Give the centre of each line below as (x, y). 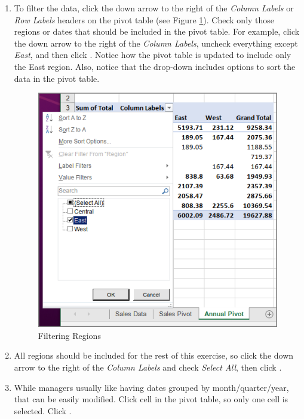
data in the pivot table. (57, 78)
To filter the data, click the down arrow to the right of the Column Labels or (154, 8)
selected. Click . (43, 410)
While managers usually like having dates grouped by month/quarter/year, (151, 387)
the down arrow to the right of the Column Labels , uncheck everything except (156, 43)
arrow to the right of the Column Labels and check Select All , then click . (148, 367)
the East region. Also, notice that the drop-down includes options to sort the (155, 66)
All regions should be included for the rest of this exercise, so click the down (154, 355)
